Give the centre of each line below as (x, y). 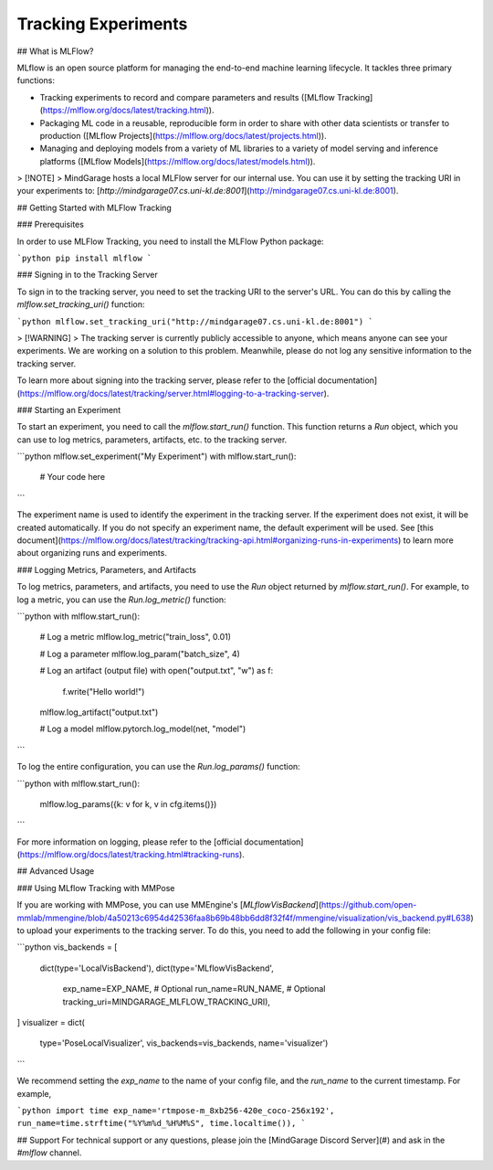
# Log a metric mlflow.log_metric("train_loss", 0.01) (136, 637)
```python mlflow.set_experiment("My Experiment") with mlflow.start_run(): (157, 456)
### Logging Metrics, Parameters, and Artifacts (106, 569)
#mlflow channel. (49, 1153)
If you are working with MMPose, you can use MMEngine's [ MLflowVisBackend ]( (169, 905)
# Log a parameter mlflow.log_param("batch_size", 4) (140, 654)
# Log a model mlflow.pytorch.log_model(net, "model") (143, 729)
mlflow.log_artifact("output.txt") (99, 712)
